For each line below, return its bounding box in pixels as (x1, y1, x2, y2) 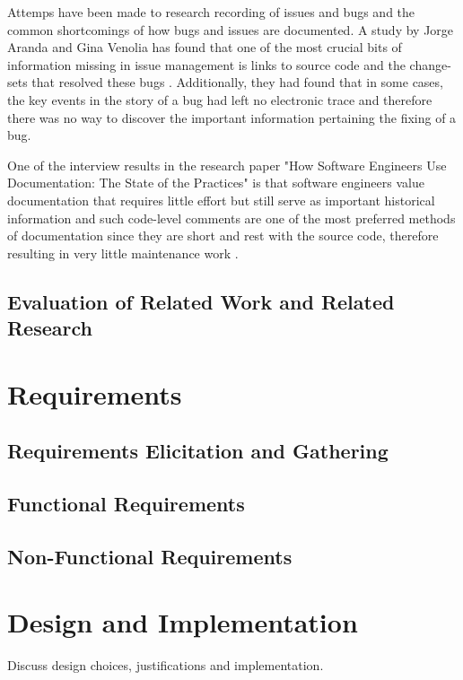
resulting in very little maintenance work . (7, 243, 239, 262)
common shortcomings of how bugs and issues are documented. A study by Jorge (7, 20, 454, 39)
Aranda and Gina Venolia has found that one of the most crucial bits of (7, 38, 402, 57)
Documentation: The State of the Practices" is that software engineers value (7, 173, 424, 192)
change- (409, 55, 451, 74)
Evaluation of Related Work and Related (7, 287, 395, 315)
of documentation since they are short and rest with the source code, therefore (7, 226, 439, 245)
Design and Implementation (7, 604, 358, 641)
